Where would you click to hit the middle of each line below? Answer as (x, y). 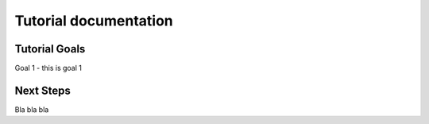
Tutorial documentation (94, 21)
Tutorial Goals (50, 49)
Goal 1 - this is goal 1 (48, 68)
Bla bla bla (32, 109)
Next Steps (43, 90)
